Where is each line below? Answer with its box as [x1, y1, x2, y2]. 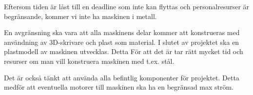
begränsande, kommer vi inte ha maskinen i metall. [4, 11, 157, 21]
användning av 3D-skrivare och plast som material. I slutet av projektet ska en [4, 37, 239, 47]
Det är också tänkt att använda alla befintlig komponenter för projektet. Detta [4, 72, 239, 82]
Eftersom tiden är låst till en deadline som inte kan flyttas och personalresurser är [4, 1, 250, 11]
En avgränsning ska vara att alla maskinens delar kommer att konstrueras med [4, 27, 240, 38]
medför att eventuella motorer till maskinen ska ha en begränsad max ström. [4, 82, 234, 92]
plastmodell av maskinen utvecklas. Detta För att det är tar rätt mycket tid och [4, 46, 243, 57]
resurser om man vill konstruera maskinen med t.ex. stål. [4, 56, 175, 66]
